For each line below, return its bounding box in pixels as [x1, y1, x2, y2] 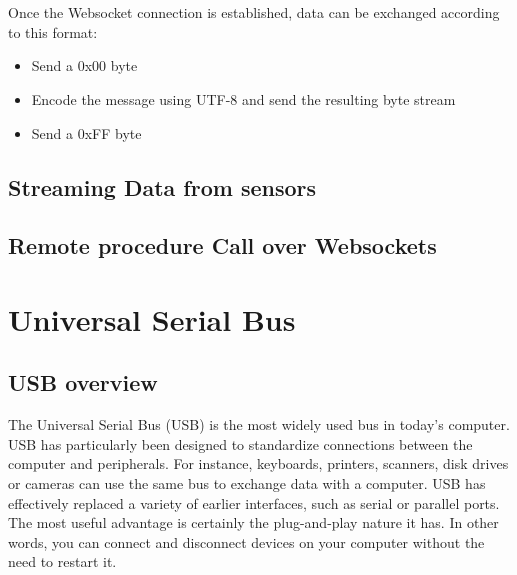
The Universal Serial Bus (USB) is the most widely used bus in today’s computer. [8, 414, 510, 435]
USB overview [8, 367, 158, 398]
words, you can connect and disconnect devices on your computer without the [8, 531, 485, 552]
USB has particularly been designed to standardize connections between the [8, 433, 473, 454]
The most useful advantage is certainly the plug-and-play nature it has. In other [8, 512, 499, 533]
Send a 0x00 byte [31, 55, 138, 76]
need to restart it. [8, 551, 117, 572]
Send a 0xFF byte [31, 122, 142, 143]
